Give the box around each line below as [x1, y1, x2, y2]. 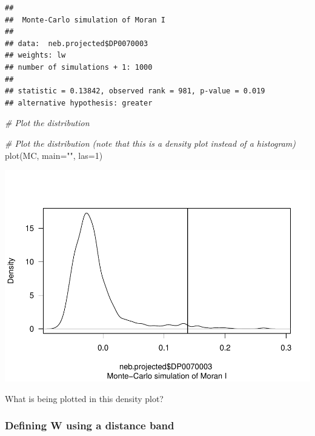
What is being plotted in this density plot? [5, 392, 164, 404]
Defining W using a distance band [5, 418, 174, 433]
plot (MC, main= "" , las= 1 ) [5, 149, 103, 161]
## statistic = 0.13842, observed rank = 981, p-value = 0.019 [5, 87, 265, 96]
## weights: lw [5, 51, 66, 60]
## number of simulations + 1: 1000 [5, 62, 153, 72]
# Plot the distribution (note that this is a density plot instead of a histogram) [5, 136, 296, 149]
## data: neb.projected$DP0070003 [5, 39, 148, 48]
